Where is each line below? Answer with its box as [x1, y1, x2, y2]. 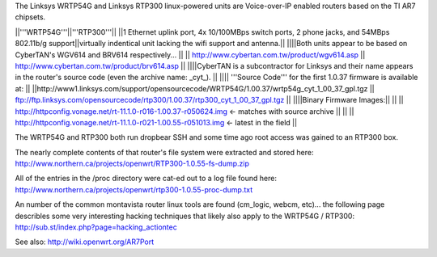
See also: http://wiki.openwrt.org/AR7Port [15, 237, 154, 246]
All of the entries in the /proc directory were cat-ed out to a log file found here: [15, 174, 277, 183]
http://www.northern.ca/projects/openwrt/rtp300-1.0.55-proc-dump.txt [15, 184, 253, 194]
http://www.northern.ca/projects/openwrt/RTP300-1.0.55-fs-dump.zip [15, 158, 250, 169]
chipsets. [15, 12, 46, 22]
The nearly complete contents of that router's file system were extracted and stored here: [15, 147, 314, 157]
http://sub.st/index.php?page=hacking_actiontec [15, 222, 177, 232]
